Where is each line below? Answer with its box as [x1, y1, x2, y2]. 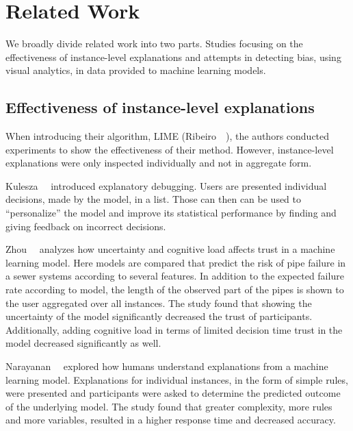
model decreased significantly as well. [5, 336, 161, 350]
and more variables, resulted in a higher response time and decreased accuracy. [5, 412, 336, 427]
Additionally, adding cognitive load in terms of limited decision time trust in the [5, 322, 343, 336]
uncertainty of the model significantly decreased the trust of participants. [5, 309, 313, 323]
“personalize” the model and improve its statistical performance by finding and [5, 206, 337, 220]
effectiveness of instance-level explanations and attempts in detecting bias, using [5, 49, 341, 64]
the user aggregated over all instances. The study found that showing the [5, 295, 312, 310]
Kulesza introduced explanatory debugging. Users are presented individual [5, 178, 327, 193]
